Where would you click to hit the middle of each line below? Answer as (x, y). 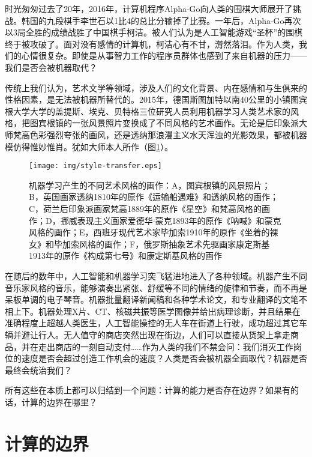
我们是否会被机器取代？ (51, 67)
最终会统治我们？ (38, 370)
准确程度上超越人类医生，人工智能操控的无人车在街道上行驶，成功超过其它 (152, 323)
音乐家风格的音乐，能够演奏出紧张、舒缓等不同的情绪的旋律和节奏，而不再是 (156, 287)
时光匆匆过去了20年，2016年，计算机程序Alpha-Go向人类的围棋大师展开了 (149, 8)
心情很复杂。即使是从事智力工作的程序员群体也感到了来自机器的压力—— (164, 56)
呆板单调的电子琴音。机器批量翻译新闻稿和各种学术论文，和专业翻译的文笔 (152, 299)
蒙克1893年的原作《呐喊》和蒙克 (218, 220)
